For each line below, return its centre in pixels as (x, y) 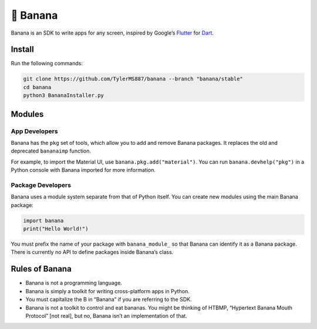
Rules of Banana (41, 269)
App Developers (34, 131)
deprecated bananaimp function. (51, 151)
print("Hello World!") (56, 229)
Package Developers (41, 185)
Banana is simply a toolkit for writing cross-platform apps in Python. (108, 291)
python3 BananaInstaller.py (63, 96)
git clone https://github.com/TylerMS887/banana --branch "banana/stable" (133, 79)
